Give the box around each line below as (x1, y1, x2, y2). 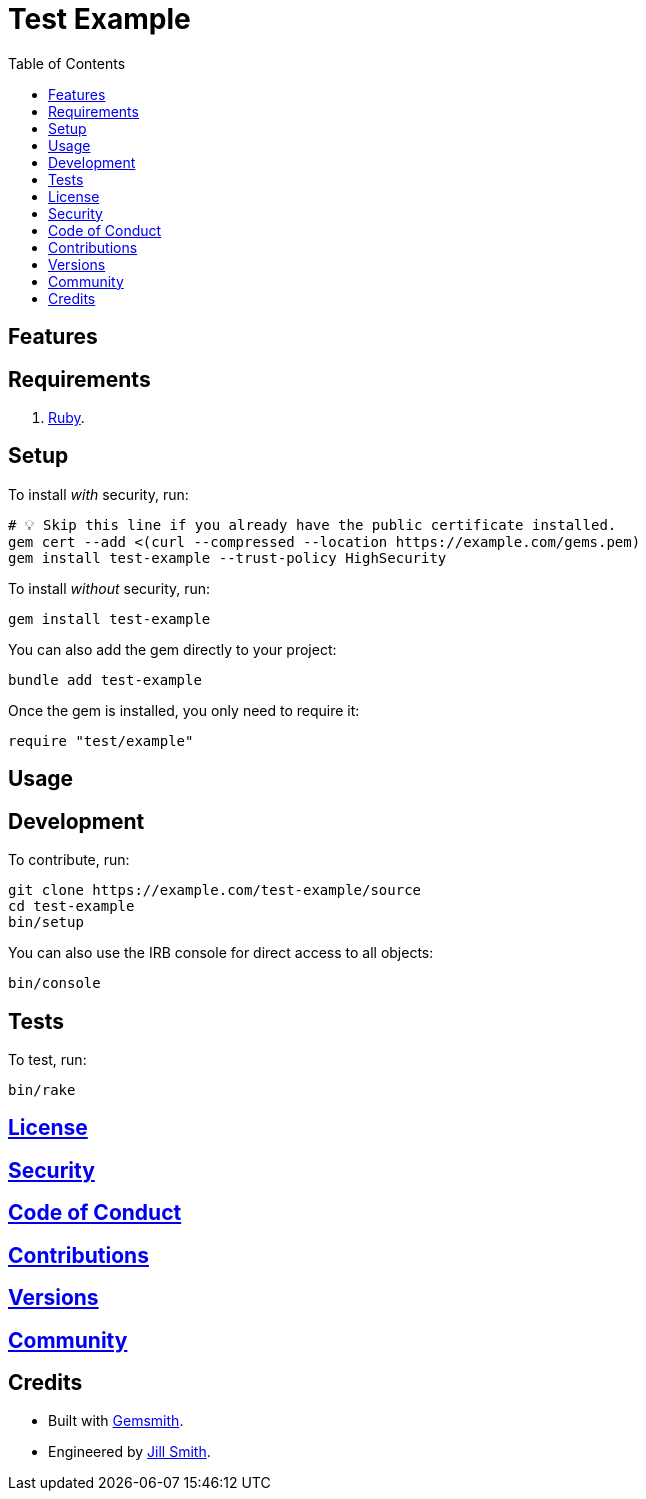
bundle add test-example (8, 671, 202, 688)
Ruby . (48, 409, 85, 427)
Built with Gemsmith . (48, 1412, 184, 1430)
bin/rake (8, 1081, 76, 1098)
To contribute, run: (8, 851, 130, 869)
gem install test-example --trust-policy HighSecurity (8, 549, 447, 566)
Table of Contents (8, 54, 126, 72)
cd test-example (8, 898, 135, 915)
